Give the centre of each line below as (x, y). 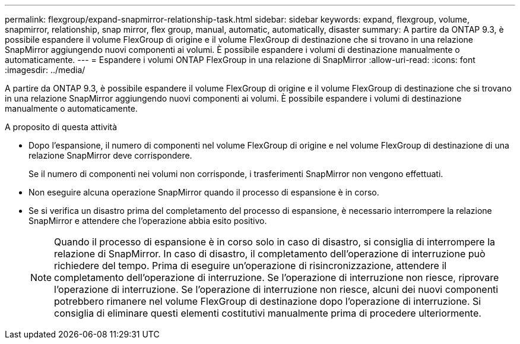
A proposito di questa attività (61, 127)
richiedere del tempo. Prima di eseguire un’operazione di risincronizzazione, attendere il (251, 266)
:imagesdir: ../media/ (45, 70)
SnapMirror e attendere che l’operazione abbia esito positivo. (148, 221)
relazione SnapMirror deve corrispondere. (110, 155)
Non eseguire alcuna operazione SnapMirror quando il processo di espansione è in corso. (204, 192)
